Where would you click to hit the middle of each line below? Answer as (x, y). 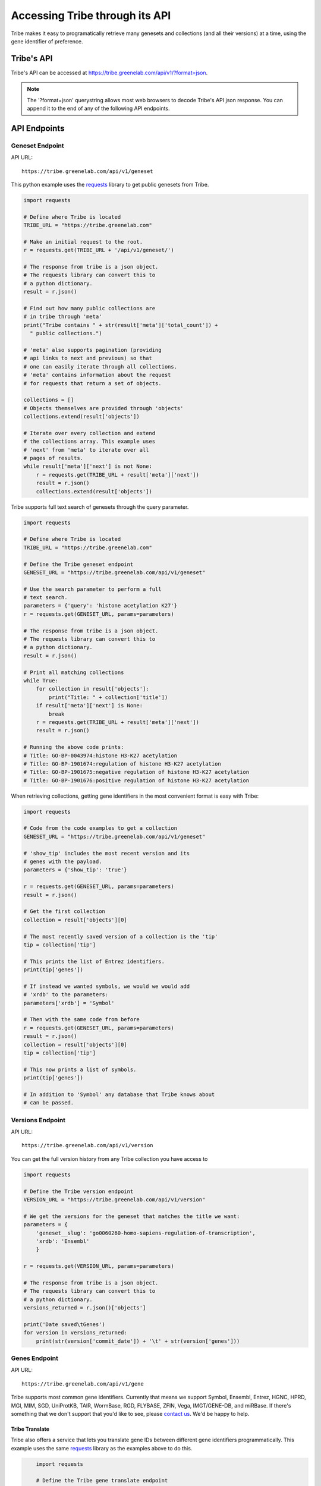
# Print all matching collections (74, 672)
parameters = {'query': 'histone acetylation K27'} (100, 606)
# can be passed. (49, 1103)
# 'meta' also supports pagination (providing (92, 350)
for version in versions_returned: (75, 1333)
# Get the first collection (64, 912)
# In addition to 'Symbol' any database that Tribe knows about (119, 1094)
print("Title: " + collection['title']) (108, 697)
